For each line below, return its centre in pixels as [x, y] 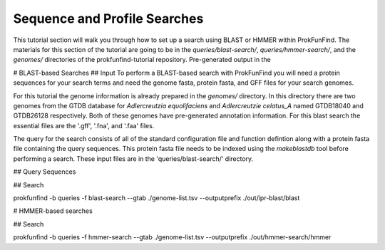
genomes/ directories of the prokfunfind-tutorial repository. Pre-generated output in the [142, 60]
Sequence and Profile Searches [108, 19]
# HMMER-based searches [53, 211]
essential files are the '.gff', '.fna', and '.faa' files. [84, 125]
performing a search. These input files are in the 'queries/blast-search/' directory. [133, 158]
